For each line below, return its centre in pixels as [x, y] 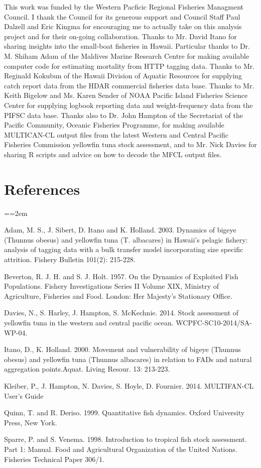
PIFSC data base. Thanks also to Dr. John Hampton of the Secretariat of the [123, 115]
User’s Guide [24, 395]
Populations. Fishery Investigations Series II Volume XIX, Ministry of [111, 286]
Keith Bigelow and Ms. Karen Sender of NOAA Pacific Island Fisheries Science [126, 95]
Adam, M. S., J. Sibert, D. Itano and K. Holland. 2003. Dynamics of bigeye [120, 230]
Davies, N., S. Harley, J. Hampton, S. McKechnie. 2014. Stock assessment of [121, 313]
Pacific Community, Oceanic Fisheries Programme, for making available [114, 125]
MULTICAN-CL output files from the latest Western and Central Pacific [116, 134]
